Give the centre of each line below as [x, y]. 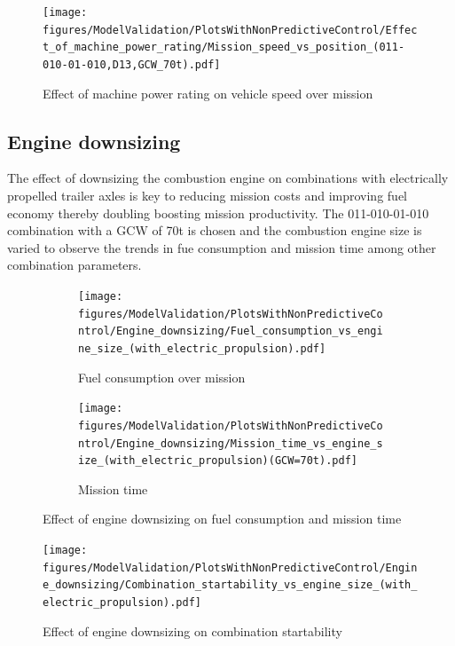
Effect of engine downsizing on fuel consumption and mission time [222, 519]
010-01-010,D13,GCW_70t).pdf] [132, 64]
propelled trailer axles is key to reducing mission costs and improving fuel [207, 196]
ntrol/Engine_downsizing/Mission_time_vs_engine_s [231, 443]
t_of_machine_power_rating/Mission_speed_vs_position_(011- [224, 47]
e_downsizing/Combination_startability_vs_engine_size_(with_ [230, 585]
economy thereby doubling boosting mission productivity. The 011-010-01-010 [218, 213]
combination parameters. [75, 265]
